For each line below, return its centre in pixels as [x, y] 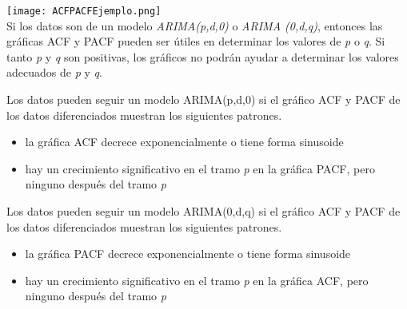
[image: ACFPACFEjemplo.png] [84, 11]
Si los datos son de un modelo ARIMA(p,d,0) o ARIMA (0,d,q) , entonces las [195, 25]
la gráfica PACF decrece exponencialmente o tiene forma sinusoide [188, 254]
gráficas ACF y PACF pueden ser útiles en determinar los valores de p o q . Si [196, 41]
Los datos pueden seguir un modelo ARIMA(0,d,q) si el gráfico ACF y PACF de [203, 211]
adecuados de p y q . [54, 72]
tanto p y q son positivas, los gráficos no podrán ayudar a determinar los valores [203, 56]
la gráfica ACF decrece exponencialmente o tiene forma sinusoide [184, 142]
